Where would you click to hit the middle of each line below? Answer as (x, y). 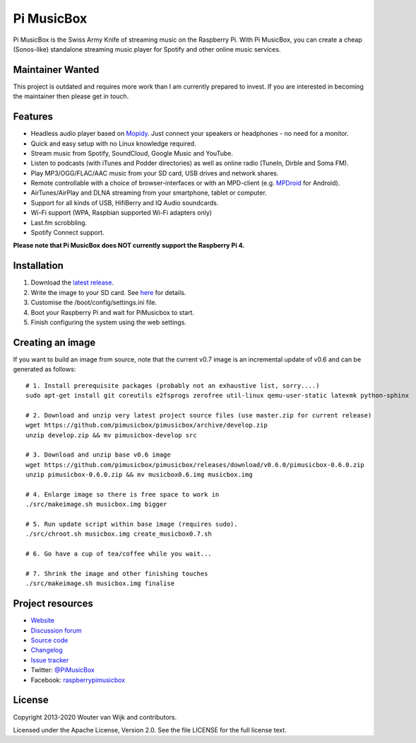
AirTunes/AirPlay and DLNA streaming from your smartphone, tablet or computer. (149, 193)
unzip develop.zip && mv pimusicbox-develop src (111, 435)
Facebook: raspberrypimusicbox (78, 680)
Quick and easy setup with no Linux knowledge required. (114, 143)
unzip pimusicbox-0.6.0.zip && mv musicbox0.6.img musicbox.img (139, 475)
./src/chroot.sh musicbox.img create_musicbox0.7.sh (119, 534)
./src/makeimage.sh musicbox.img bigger (96, 505)
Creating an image (54, 342)
